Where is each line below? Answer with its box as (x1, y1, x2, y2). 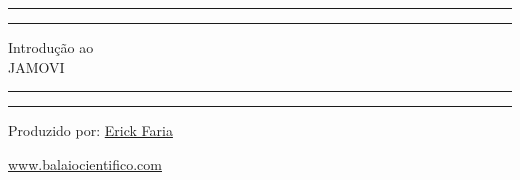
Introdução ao (8, 37, 94, 57)
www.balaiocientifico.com (8, 153, 162, 174)
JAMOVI (8, 56, 65, 77)
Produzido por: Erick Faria (8, 120, 173, 141)
